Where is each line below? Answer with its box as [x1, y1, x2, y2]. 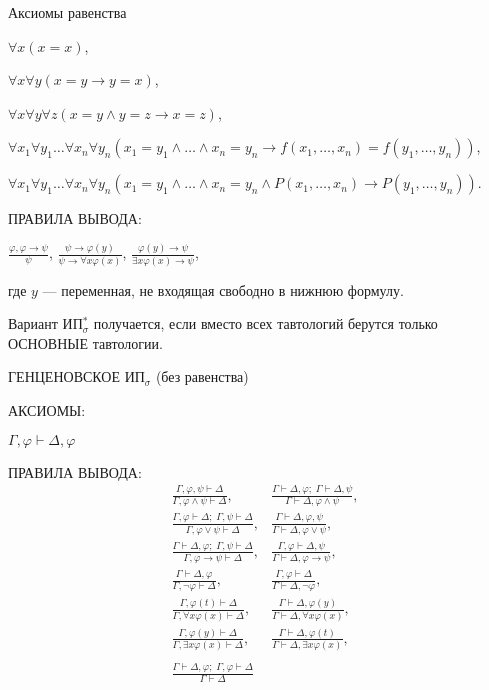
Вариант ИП [8, 313, 83, 334]
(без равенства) [155, 366, 249, 387]
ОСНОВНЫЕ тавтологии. [8, 332, 163, 353]
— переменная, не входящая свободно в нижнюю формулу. [42, 279, 404, 300]
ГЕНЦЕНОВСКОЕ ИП [8, 366, 145, 387]
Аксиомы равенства [8, 2, 127, 22]
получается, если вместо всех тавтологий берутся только [93, 313, 438, 334]
